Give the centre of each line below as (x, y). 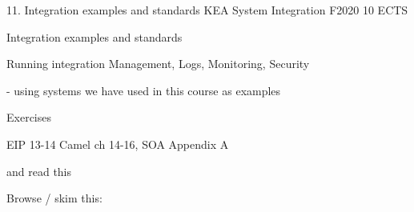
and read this (39, 171)
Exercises (29, 117)
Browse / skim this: (54, 198)
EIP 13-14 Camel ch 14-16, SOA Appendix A (118, 144)
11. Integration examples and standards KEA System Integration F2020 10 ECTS (207, 10)
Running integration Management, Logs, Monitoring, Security (158, 64)
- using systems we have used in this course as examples (144, 90)
